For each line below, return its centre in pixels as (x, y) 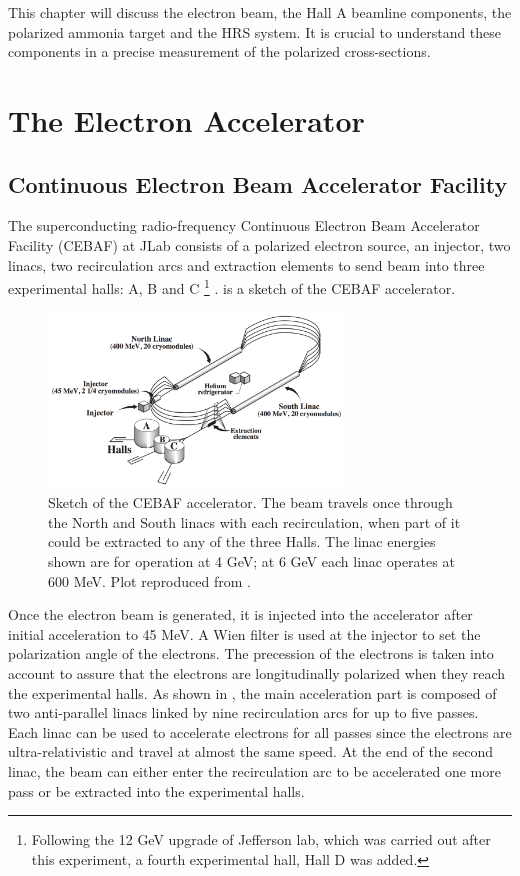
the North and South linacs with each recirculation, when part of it (254, 521)
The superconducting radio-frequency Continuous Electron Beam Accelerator (244, 225)
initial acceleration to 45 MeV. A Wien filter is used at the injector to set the (244, 633)
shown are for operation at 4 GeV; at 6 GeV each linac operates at (251, 560)
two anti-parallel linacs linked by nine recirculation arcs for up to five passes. (243, 712)
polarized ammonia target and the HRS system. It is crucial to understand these (255, 31)
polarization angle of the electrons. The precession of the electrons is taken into (251, 653)
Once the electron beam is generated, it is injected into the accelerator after (240, 614)
